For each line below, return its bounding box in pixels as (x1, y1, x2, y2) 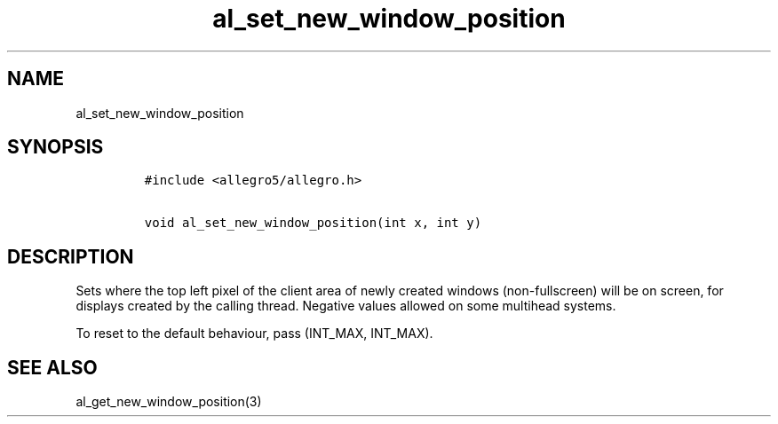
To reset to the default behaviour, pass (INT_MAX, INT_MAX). (75, 326, 433, 342)
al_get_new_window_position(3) (75, 394, 262, 410)
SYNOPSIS (7, 136, 104, 159)
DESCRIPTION (7, 245, 134, 268)
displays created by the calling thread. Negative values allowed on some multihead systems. (75, 298, 616, 314)
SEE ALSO (7, 356, 98, 379)
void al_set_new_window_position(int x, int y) (144, 216, 482, 231)
